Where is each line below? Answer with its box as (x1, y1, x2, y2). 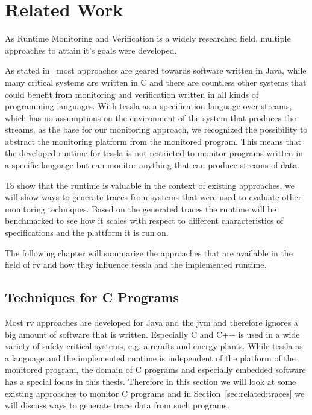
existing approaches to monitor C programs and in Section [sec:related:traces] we (5, 387, 305, 399)
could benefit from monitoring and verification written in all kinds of (5, 87, 259, 100)
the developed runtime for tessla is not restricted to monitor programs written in (5, 147, 303, 159)
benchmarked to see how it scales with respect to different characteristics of (5, 214, 284, 227)
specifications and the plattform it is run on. (5, 226, 169, 239)
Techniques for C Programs (5, 288, 179, 306)
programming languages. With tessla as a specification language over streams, (5, 100, 292, 112)
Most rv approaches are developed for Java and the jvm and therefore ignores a (5, 316, 298, 329)
